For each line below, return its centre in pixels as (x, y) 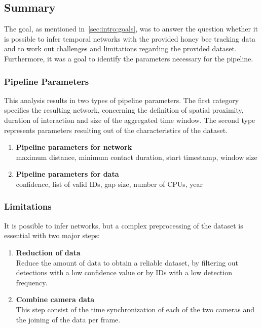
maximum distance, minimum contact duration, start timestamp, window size (137, 157)
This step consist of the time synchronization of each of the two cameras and (135, 309)
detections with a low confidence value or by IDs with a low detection (124, 272)
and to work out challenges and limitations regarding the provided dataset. (120, 48)
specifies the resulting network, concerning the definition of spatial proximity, (124, 110)
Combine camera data (55, 299)
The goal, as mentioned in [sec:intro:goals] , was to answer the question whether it (131, 29)
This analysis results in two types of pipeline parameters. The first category (122, 100)
